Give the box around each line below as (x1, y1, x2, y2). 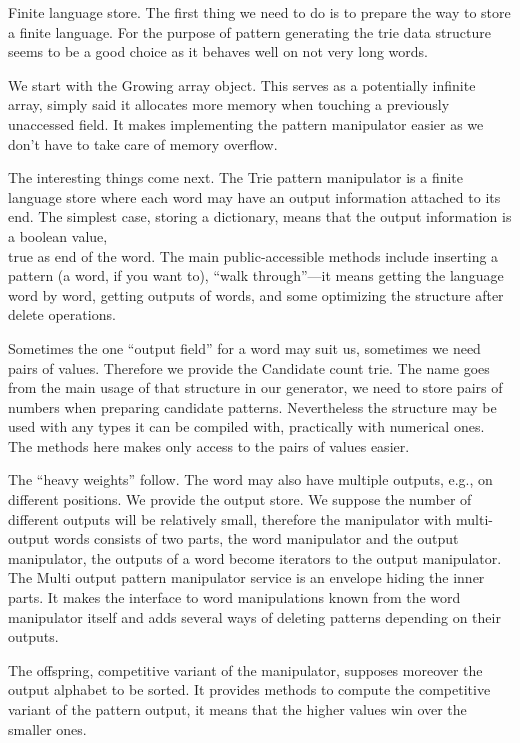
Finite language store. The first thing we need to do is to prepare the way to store (8, 2, 511, 22)
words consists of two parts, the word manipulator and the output (53, 528, 459, 549)
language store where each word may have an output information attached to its (8, 186, 501, 207)
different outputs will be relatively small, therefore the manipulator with (8, 508, 452, 529)
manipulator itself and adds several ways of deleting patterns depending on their (8, 606, 501, 627)
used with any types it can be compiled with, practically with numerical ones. (8, 416, 485, 437)
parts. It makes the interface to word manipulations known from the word (8, 587, 461, 608)
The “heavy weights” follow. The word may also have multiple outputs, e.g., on (8, 469, 493, 490)
